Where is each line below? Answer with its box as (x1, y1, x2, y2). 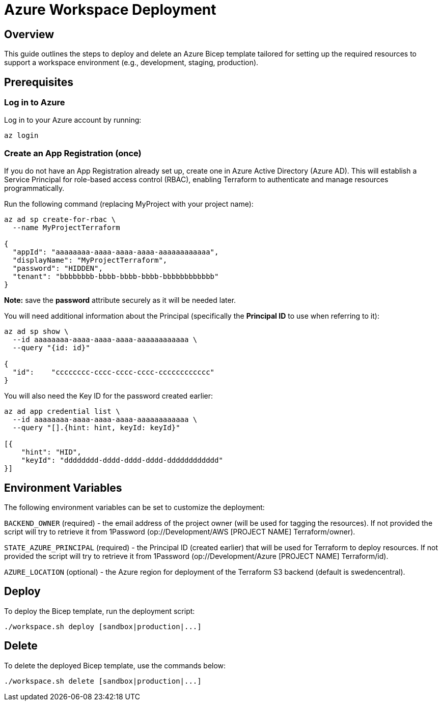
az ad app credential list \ (4, 407, 120, 416)
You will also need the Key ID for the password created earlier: (4, 391, 213, 401)
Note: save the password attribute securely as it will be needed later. (4, 296, 236, 305)
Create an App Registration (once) (4, 148, 142, 158)
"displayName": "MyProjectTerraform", (12, 256, 168, 265)
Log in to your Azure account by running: (4, 116, 142, 125)
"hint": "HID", (21, 448, 81, 457)
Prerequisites (4, 75, 73, 89)
